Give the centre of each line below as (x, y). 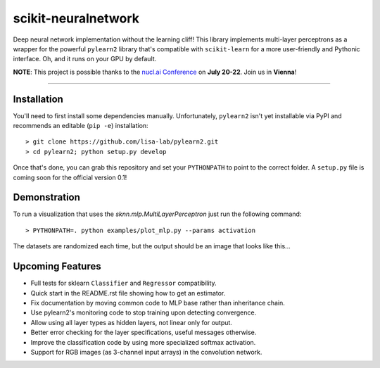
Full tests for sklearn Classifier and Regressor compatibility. (124, 283)
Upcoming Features (57, 266)
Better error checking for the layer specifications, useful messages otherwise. (144, 332)
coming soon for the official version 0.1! (70, 177)
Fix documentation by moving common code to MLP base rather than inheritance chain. (158, 303)
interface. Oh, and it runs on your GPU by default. (85, 59)
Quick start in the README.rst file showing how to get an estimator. (128, 293)
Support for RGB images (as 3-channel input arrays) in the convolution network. (146, 352)
